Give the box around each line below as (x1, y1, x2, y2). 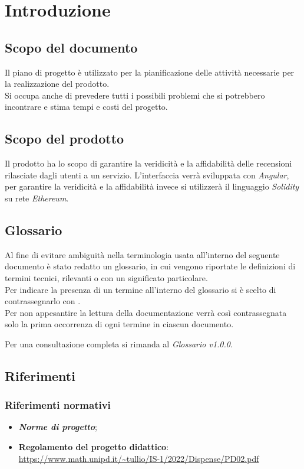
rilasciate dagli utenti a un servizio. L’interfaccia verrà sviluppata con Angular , (5, 168, 289, 181)
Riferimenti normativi (5, 398, 111, 412)
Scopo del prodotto (5, 129, 124, 148)
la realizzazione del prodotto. (5, 77, 110, 90)
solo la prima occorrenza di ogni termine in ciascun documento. (5, 318, 234, 330)
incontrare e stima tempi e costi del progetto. (5, 100, 168, 113)
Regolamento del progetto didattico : (18, 441, 169, 453)
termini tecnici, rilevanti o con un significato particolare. (5, 271, 208, 284)
